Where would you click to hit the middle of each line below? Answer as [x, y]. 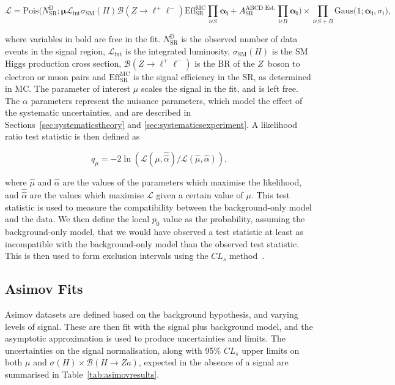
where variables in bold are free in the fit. [83, 39]
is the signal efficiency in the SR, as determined [222, 76]
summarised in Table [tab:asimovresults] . [82, 374]
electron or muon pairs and [56, 76]
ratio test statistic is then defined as [72, 136]
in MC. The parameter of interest [68, 88]
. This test [271, 195]
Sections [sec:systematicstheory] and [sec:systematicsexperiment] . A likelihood [151, 124]
